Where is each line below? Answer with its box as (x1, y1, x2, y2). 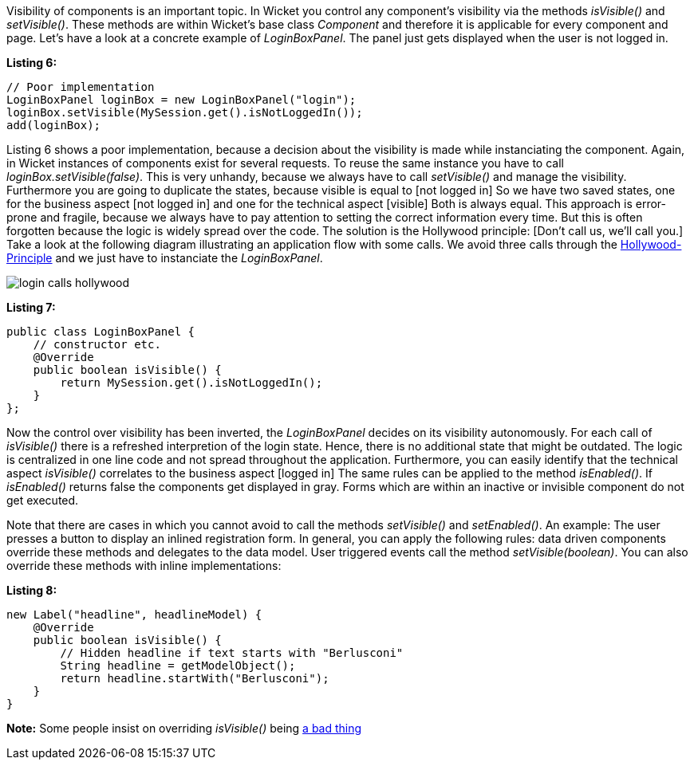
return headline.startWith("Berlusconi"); (60, 672, 329, 685)
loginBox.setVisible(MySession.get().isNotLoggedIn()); (6, 106, 363, 119)
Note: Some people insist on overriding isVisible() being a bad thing (6, 721, 362, 735)
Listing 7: (6, 301, 56, 314)
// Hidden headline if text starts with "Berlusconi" (60, 646, 404, 659)
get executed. (6, 493, 79, 507)
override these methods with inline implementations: (6, 559, 282, 572)
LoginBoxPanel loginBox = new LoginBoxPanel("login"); (6, 93, 357, 106)
